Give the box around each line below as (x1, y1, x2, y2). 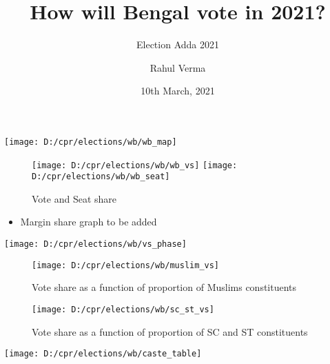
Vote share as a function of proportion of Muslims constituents (32, 280, 297, 294)
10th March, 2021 (141, 83, 215, 98)
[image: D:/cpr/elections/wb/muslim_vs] (32, 260, 220, 270)
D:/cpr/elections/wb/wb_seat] (32, 172, 170, 182)
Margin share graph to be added (20, 214, 157, 229)
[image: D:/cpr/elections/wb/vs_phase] (4, 239, 187, 250)
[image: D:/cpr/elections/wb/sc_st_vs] (32, 304, 214, 314)
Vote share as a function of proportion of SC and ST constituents (32, 324, 308, 338)
